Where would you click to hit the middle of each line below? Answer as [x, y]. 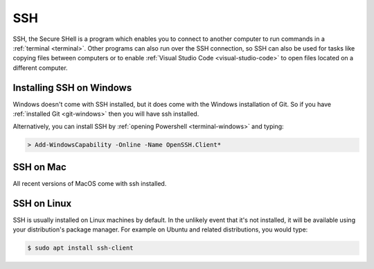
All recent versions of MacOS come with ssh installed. [90, 183]
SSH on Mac [40, 167]
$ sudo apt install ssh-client [81, 248]
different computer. [41, 68]
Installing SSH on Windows [72, 88]
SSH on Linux [42, 203]
